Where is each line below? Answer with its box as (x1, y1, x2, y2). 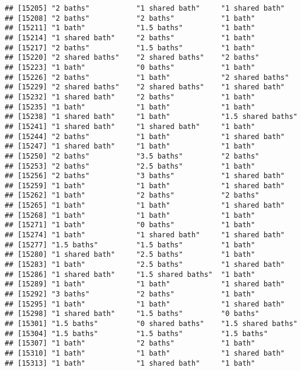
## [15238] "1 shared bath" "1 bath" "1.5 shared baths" (5, 112, 297, 121)
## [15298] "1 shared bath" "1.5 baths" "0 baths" (5, 309, 260, 318)
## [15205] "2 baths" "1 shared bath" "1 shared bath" (5, 4, 285, 12)
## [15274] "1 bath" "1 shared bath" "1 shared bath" (5, 231, 285, 240)
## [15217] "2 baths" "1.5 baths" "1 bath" (5, 43, 255, 52)
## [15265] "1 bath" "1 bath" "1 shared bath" (5, 201, 285, 210)
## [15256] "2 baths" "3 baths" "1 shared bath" (5, 172, 285, 180)
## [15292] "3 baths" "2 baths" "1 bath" (5, 290, 255, 299)
